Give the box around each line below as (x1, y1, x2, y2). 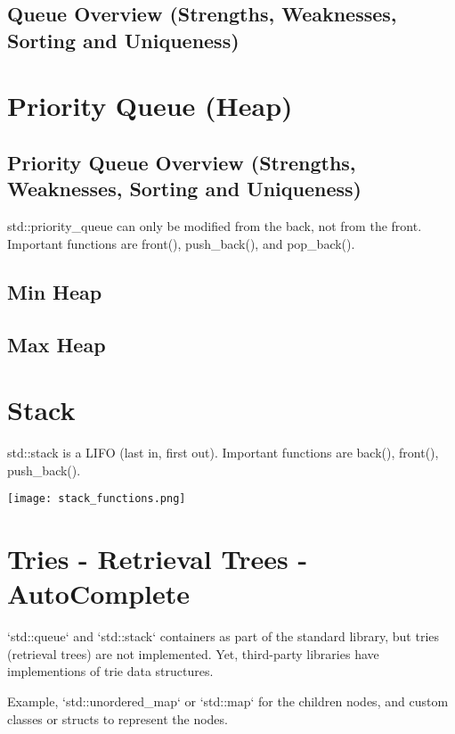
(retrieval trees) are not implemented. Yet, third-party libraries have (7, 644, 379, 663)
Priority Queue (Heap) (7, 87, 293, 124)
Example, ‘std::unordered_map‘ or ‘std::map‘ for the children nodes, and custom (7, 691, 449, 710)
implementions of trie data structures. (7, 662, 214, 680)
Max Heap (7, 330, 106, 358)
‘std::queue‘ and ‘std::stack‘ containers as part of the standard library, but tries (7, 627, 440, 646)
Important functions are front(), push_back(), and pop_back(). (7, 234, 355, 252)
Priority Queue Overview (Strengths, (7, 148, 356, 176)
